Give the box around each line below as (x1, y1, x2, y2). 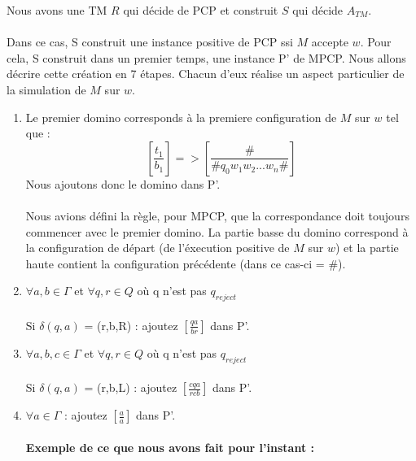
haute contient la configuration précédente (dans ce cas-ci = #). (25, 254, 346, 272)
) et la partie (335, 239, 399, 256)
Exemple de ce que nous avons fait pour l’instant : (25, 438, 314, 455)
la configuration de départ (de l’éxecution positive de (25, 239, 290, 256)
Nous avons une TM (7, 2, 107, 18)
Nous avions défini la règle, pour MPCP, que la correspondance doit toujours (25, 207, 409, 224)
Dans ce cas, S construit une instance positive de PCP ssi (7, 33, 293, 50)
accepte (311, 33, 348, 50)
